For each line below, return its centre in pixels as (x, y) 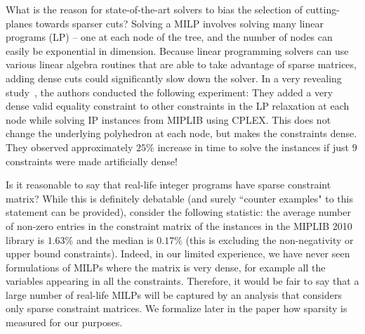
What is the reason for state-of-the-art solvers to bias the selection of (154, 9)
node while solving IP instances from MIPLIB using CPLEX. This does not (168, 119)
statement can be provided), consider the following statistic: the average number (178, 212)
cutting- (323, 9)
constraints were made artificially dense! (92, 161)
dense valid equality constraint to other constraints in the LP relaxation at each (178, 106)
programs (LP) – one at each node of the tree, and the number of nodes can (169, 37)
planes (19, 23)
